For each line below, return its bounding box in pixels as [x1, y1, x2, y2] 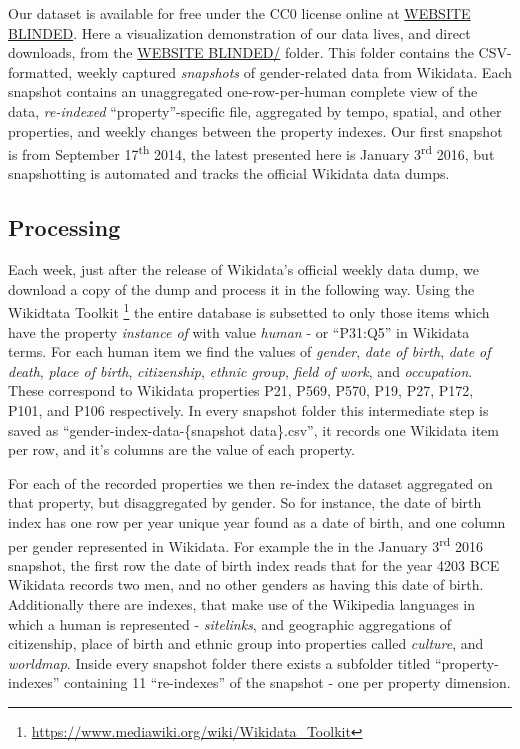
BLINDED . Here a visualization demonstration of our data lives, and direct [8, 22, 471, 43]
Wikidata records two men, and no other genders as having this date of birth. [8, 574, 484, 595]
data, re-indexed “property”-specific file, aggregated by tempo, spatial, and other [8, 100, 502, 121]
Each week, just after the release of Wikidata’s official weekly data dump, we [8, 259, 480, 280]
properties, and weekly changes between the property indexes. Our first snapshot [8, 120, 503, 141]
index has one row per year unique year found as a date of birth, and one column [8, 511, 506, 532]
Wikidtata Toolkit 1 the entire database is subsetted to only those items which [8, 299, 490, 323]
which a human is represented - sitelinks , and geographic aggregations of [8, 613, 451, 634]
